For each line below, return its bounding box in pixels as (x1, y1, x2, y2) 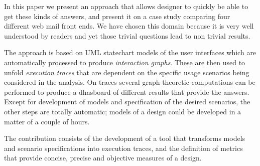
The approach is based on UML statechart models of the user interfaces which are (4, 47, 256, 58)
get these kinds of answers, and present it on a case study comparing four (4, 11, 230, 21)
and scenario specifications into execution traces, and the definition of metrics (4, 142, 243, 153)
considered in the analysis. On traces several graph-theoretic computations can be (4, 77, 255, 87)
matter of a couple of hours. (4, 116, 90, 126)
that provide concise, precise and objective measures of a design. (4, 152, 202, 163)
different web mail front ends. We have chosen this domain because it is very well (4, 21, 254, 31)
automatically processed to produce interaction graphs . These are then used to (4, 57, 245, 67)
